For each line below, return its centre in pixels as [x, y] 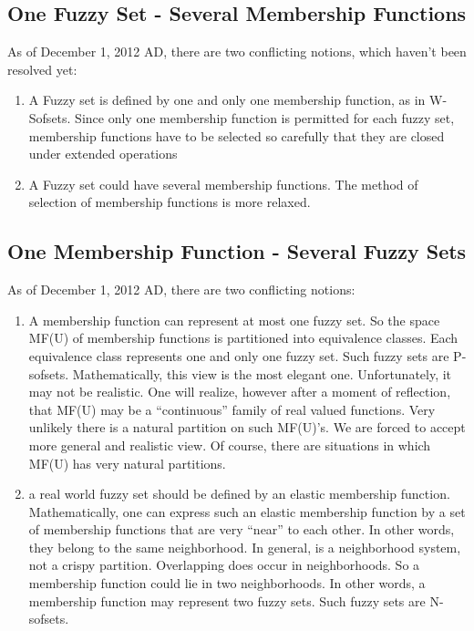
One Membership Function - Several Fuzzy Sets [237, 251]
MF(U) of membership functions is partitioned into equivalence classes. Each [243, 338]
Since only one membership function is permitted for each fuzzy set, [265, 117]
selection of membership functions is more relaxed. [170, 202]
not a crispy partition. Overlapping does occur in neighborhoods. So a [224, 565]
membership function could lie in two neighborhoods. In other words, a [227, 583]
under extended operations [103, 154]
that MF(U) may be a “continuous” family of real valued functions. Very [232, 409]
